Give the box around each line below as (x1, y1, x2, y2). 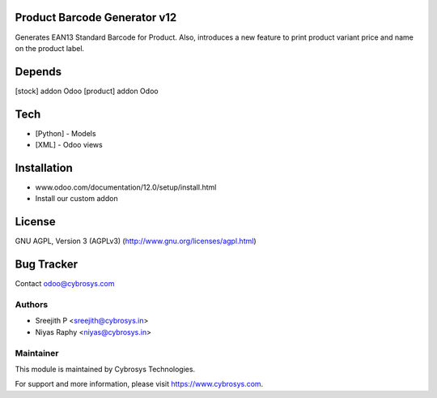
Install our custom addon (35, 194, 118, 203)
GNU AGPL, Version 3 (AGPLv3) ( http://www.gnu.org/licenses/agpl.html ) (15, 236, 257, 246)
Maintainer (15, 347, 59, 358)
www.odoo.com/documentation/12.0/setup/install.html (35, 182, 217, 192)
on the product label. (15, 43, 85, 53)
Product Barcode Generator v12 (15, 11, 177, 24)
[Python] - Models (35, 128, 96, 138)
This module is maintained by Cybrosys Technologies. (15, 364, 196, 374)
